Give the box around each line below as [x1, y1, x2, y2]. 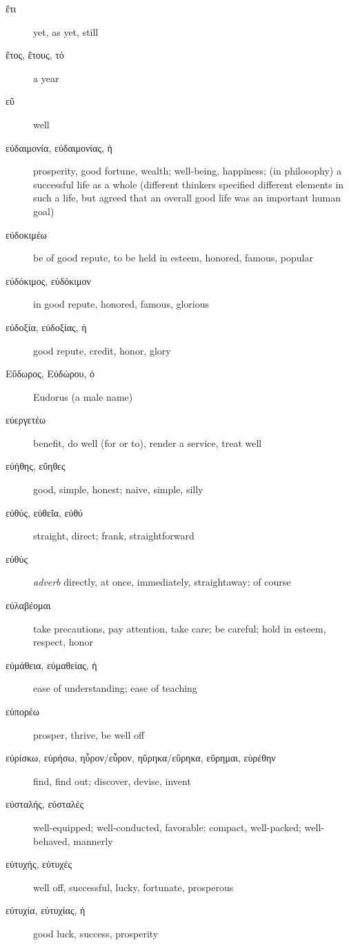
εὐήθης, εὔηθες [6, 459, 66, 473]
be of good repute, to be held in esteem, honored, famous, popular [33, 250, 313, 265]
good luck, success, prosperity [33, 926, 159, 940]
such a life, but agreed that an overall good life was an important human [33, 190, 341, 205]
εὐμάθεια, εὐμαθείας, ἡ [6, 657, 97, 672]
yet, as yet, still [33, 24, 99, 39]
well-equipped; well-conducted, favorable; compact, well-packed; [33, 819, 301, 834]
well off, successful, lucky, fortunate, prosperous [33, 879, 234, 894]
